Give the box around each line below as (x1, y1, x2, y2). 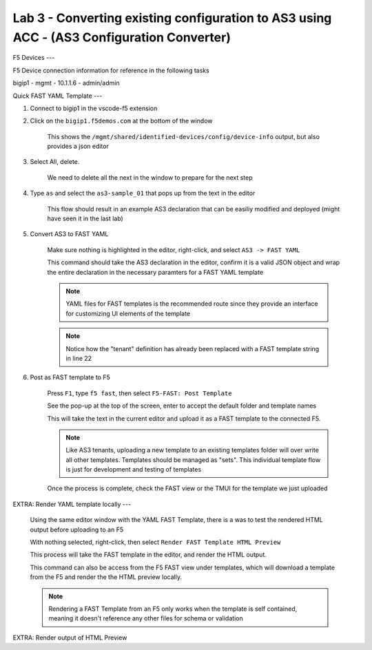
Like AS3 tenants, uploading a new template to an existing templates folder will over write (65, 446, 320, 454)
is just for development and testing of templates (65, 465, 202, 474)
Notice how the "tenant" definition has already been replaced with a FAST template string (65, 344, 320, 353)
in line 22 (65, 354, 92, 362)
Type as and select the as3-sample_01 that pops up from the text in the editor (30, 189, 256, 198)
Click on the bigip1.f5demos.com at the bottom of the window (30, 117, 213, 125)
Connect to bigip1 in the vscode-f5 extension (30, 104, 158, 112)
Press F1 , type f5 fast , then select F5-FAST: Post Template (47, 389, 232, 397)
